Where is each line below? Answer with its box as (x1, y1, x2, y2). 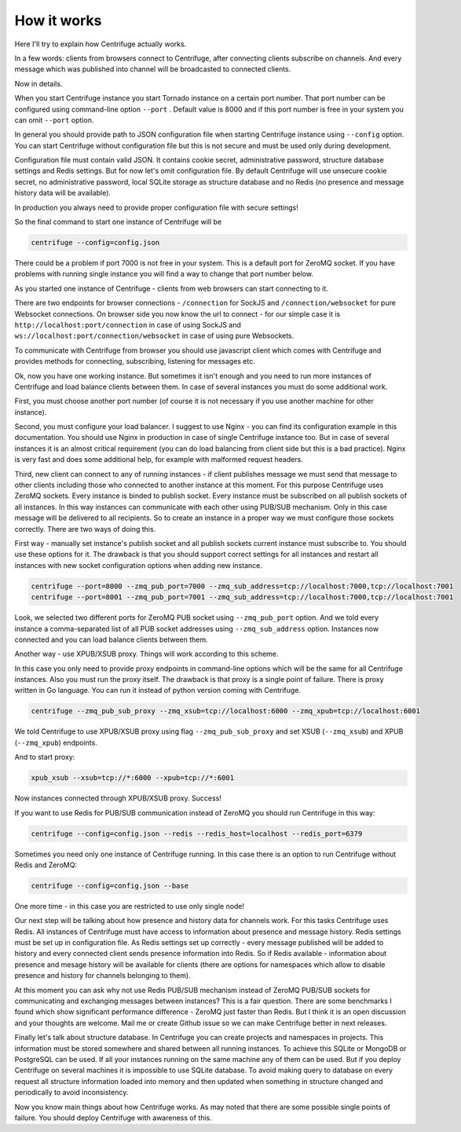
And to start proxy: (14, 753, 75, 762)
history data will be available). (14, 189, 112, 198)
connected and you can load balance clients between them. (14, 635, 208, 644)
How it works (14, 12, 102, 29)
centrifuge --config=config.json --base (31, 881, 188, 890)
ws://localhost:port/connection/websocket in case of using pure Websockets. (14, 331, 295, 341)
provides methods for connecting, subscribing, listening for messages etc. (14, 357, 255, 366)
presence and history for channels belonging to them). (14, 971, 192, 980)
